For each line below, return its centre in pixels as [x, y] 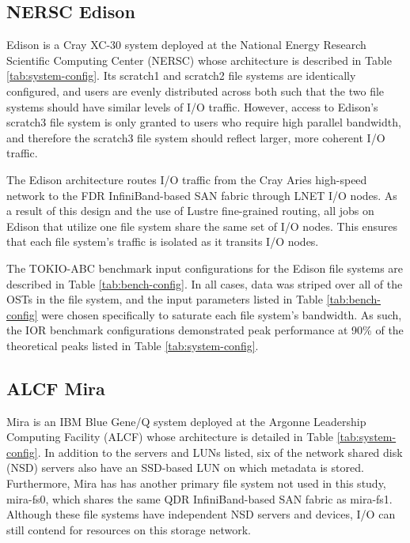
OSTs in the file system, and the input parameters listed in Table [165, 299]
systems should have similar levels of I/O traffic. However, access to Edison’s [192, 106]
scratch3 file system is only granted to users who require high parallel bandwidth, [204, 122]
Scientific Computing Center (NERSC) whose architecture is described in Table [199, 60]
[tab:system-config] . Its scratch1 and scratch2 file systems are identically [181, 75]
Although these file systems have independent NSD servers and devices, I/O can [201, 514]
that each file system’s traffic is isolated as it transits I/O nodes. [163, 241]
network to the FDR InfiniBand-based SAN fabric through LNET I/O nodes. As [202, 195]
